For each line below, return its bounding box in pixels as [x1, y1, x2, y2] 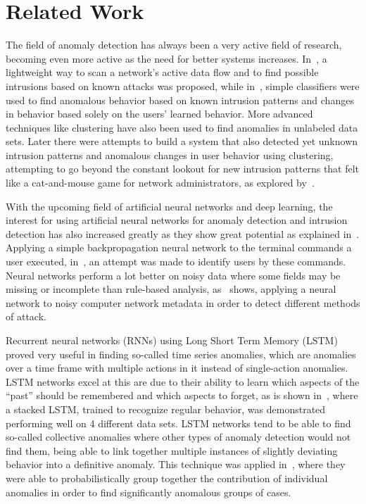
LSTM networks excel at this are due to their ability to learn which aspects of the [6, 374, 360, 389]
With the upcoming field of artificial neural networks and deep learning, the [6, 199, 333, 213]
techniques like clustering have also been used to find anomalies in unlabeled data [6, 120, 358, 134]
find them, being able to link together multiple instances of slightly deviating [6, 443, 338, 458]
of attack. [6, 309, 46, 324]
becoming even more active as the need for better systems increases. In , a [6, 51, 327, 65]
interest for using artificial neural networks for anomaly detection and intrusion [6, 213, 348, 227]
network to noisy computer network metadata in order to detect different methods [6, 295, 360, 310]
